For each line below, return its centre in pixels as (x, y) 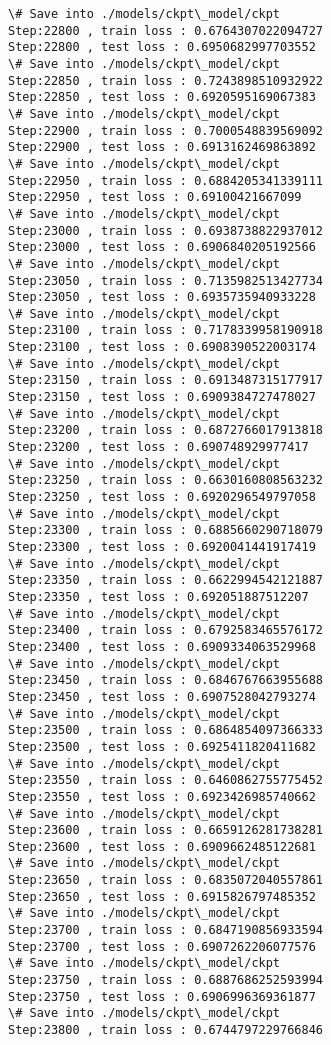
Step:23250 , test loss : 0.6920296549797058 (162, 497)
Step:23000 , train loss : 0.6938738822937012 (165, 230)
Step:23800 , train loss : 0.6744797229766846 (165, 1030)
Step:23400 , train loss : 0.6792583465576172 (165, 630)
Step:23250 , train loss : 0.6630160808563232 (165, 480)
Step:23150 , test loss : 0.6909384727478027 (162, 397)
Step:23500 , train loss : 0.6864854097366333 (165, 730)
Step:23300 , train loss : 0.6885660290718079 (165, 530)
